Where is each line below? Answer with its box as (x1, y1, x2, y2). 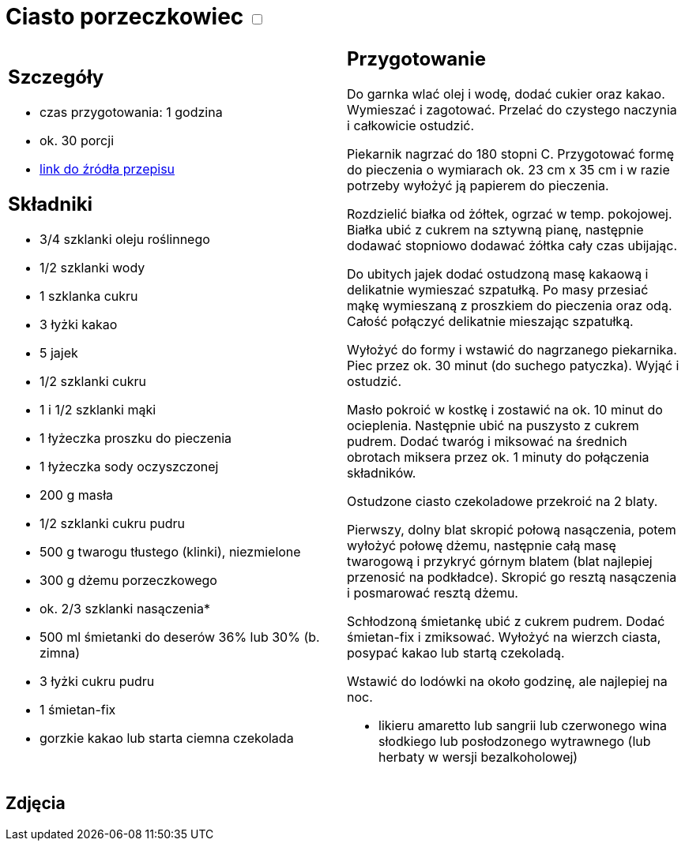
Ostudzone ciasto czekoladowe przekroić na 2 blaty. (347, 493, 658, 509)
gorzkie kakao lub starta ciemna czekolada (40, 730, 294, 747)
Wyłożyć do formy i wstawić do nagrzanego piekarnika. (347, 341, 677, 358)
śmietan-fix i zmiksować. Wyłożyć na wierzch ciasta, (347, 628, 661, 645)
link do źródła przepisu (40, 161, 175, 178)
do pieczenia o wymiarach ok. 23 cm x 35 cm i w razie (347, 161, 670, 178)
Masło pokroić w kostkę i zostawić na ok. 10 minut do (347, 401, 663, 418)
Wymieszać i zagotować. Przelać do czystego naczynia (347, 101, 677, 118)
